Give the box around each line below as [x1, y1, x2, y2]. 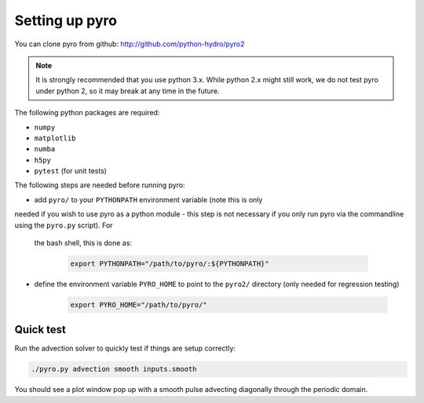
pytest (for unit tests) [34, 166, 108, 176]
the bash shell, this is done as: [34, 238, 133, 248]
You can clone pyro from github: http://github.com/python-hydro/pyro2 [14, 39, 245, 49]
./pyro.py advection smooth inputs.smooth [31, 365, 197, 374]
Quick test [14, 323, 67, 336]
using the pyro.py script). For [14, 220, 113, 230]
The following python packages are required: [14, 108, 160, 118]
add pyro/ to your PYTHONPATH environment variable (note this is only [34, 194, 263, 204]
